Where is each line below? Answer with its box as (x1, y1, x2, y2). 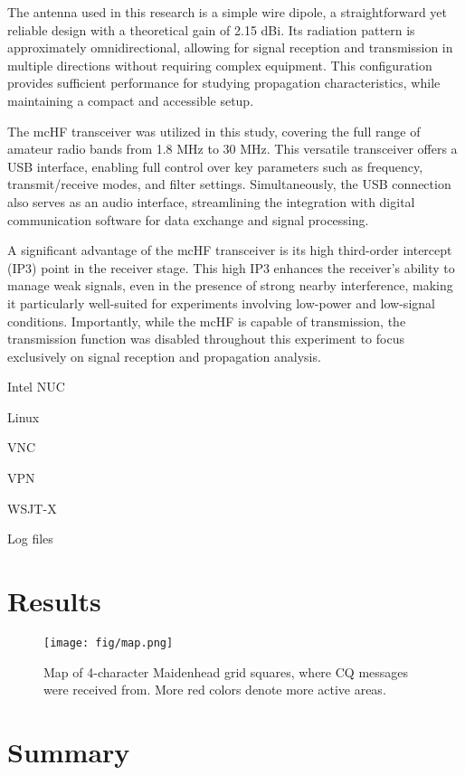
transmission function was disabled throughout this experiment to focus (7, 329, 404, 348)
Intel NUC (7, 377, 65, 396)
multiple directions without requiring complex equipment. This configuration (7, 55, 432, 74)
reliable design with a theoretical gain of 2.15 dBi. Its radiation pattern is (7, 20, 415, 39)
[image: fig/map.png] (43, 636, 174, 649)
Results (7, 582, 101, 619)
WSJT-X (7, 498, 57, 517)
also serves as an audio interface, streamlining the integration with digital (7, 192, 415, 211)
